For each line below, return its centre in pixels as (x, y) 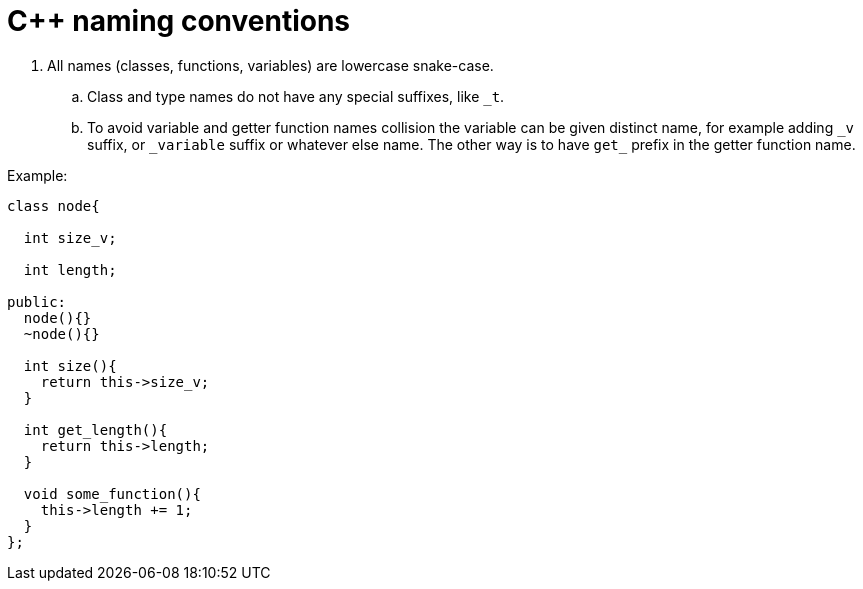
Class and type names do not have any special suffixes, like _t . (296, 96)
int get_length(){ (95, 429)
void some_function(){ (112, 493)
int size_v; (70, 237)
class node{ (53, 205)
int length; (70, 269)
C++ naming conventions (179, 21)
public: (37, 301)
